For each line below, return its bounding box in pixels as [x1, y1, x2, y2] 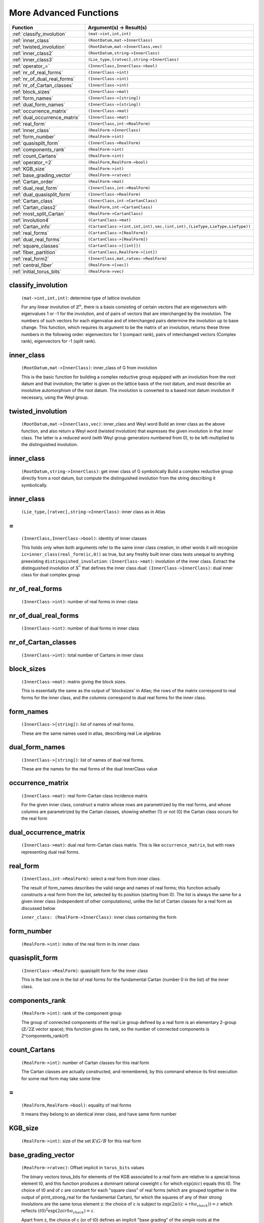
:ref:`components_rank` [12, 146, 66, 153]
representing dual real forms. [21, 849, 80, 855]
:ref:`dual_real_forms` [12, 236, 61, 243]
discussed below [21, 905, 56, 911]
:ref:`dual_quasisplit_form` [12, 191, 72, 198]
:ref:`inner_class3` [12, 56, 54, 63]
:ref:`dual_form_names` [12, 101, 66, 108]
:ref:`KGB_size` [12, 165, 46, 172]
